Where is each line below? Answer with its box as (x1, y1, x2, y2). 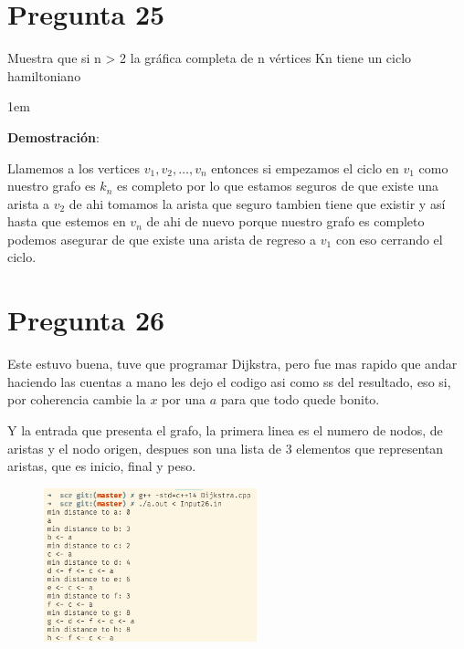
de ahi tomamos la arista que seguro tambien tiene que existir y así (69, 194, 446, 213)
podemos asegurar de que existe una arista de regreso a (7, 229, 317, 248)
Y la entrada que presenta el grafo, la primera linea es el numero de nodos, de (7, 420, 443, 439)
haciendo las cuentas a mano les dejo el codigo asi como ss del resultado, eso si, (7, 372, 451, 391)
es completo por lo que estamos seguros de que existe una (116, 176, 439, 195)
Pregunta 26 (7, 301, 165, 339)
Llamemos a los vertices (7, 158, 141, 177)
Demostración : (7, 127, 100, 146)
